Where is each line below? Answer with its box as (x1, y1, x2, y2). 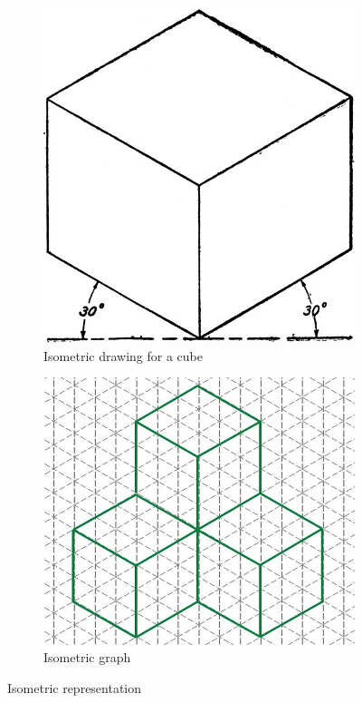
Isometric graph (43, 648, 131, 667)
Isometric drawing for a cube (43, 346, 203, 365)
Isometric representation (7, 678, 142, 697)
